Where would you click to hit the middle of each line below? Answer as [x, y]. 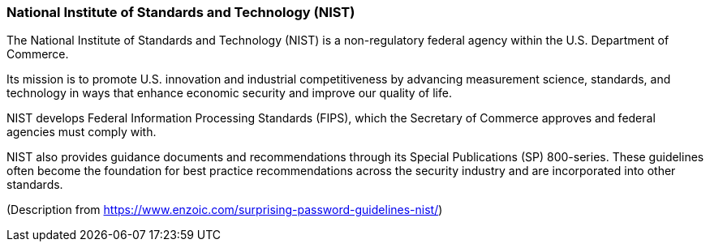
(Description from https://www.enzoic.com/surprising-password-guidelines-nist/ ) [225, 210]
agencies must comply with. [82, 132]
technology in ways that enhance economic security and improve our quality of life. [229, 93]
